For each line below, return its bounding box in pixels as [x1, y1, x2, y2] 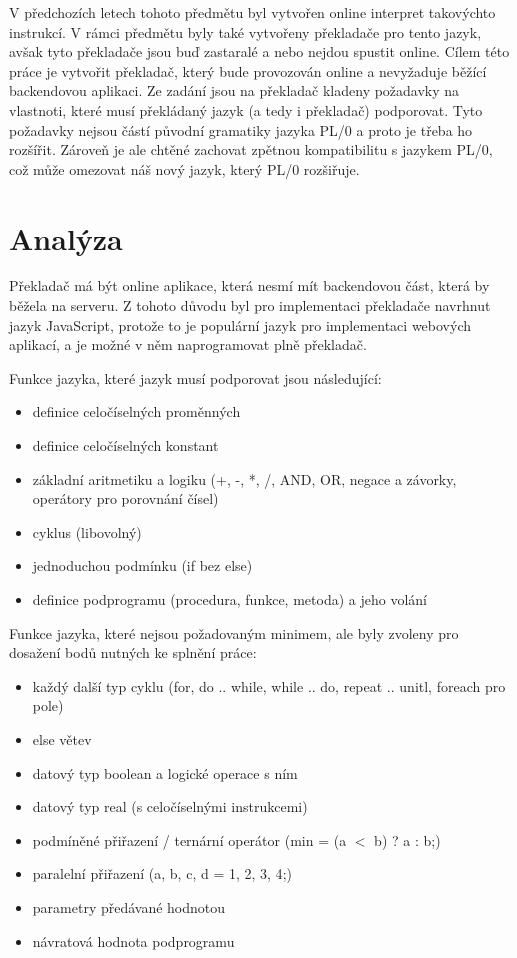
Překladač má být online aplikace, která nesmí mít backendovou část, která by [9, 275, 490, 296]
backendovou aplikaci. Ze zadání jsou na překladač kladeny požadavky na [9, 80, 460, 101]
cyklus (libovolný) [32, 521, 142, 542]
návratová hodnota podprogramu [32, 930, 235, 951]
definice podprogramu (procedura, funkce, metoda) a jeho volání [32, 589, 427, 609]
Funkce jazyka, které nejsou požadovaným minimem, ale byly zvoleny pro [9, 622, 459, 643]
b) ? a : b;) [374, 829, 441, 850]
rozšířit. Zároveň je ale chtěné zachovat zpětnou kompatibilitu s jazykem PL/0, [9, 139, 493, 160]
